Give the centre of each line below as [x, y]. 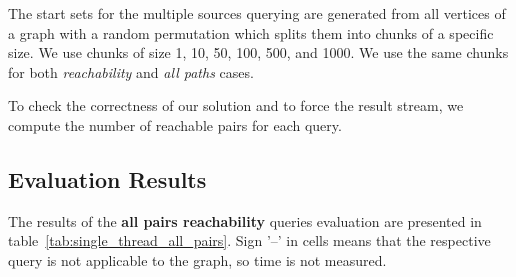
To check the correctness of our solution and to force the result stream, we [236, 105]
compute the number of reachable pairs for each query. [175, 124]
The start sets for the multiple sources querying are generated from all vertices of [257, 13]
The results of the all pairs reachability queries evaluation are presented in [245, 220]
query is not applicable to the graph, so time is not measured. [197, 259]
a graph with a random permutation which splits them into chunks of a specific [251, 32]
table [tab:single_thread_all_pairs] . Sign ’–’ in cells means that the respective [249, 240]
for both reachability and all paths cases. [131, 71]
